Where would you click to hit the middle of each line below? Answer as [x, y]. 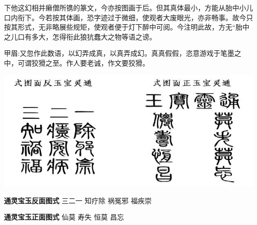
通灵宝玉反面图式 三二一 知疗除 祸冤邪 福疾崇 [78, 200]
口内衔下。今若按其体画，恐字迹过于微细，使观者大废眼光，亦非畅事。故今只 [128, 17]
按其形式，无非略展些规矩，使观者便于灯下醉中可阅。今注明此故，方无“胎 [123, 27]
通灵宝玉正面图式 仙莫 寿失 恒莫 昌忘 [64, 217]
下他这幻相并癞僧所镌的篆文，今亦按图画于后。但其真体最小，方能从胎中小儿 [128, 7]
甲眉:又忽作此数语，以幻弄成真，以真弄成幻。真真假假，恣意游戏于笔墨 [119, 53]
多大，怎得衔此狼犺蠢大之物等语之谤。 [94, 36]
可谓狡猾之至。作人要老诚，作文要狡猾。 [83, 62]
